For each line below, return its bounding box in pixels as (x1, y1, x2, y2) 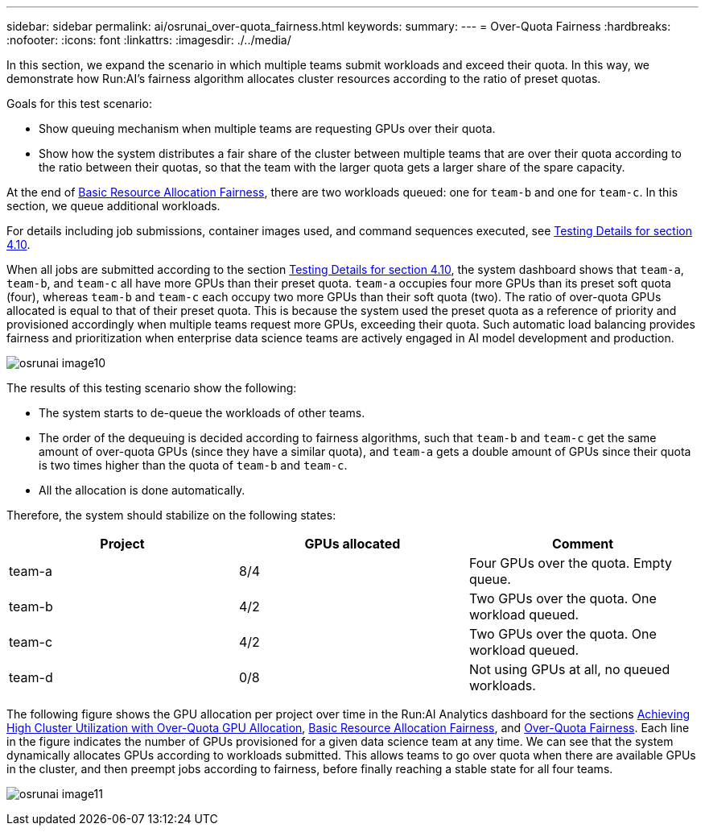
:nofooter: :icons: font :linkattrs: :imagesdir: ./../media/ (6, 33, 291, 47)
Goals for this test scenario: (6, 97, 152, 110)
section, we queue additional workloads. (6, 199, 221, 213)
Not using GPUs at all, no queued (468, 661, 670, 677)
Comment (551, 536, 614, 552)
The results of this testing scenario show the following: (6, 381, 297, 395)
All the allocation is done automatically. (39, 483, 245, 497)
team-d (9, 669, 53, 685)
